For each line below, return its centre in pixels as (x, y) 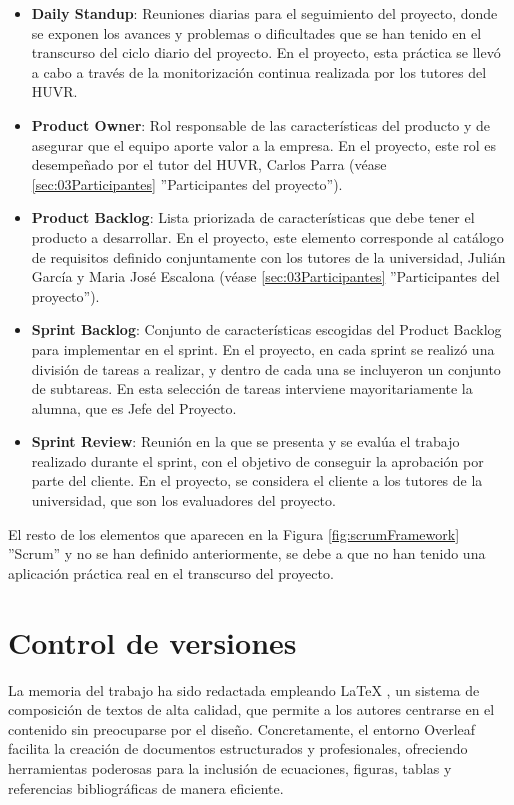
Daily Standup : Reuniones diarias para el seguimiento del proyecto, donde (264, 13)
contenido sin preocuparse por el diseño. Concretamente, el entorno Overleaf (242, 728)
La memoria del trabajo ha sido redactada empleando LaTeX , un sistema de (244, 689)
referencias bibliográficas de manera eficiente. (146, 787)
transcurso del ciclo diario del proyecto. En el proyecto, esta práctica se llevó (266, 52)
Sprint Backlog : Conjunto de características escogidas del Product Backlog (266, 329)
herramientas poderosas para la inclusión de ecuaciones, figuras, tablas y (230, 767)
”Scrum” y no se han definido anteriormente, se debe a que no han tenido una (247, 553)
